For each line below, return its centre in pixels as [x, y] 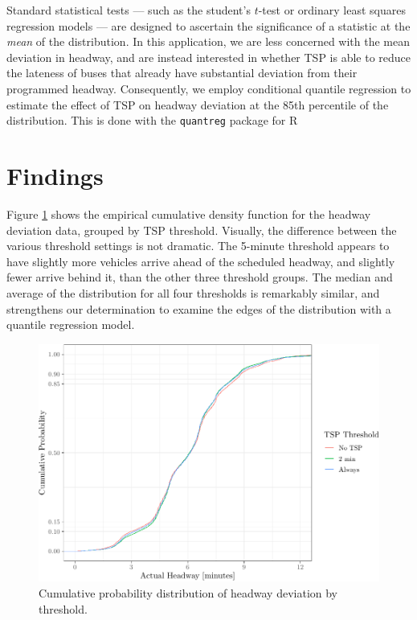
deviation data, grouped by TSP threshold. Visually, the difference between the [202, 230]
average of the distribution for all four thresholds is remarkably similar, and [193, 292]
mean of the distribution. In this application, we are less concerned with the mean [208, 41]
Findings [55, 175]
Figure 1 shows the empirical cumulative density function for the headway [189, 214]
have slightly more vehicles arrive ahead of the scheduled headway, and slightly [201, 261]
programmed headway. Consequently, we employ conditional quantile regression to [209, 88]
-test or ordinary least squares [332, 10]
